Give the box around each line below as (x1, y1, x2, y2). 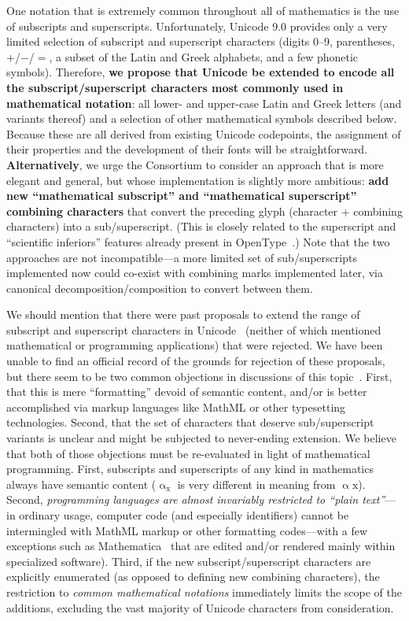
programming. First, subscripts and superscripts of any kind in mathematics (6, 460, 374, 477)
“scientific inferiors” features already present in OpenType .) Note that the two (6, 233, 390, 250)
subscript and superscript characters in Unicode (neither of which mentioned (6, 321, 381, 338)
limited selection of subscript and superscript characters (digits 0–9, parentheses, (6, 33, 396, 50)
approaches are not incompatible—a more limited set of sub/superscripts (6, 249, 357, 265)
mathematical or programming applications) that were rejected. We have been (6, 337, 383, 353)
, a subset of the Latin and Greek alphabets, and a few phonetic (49, 48, 359, 65)
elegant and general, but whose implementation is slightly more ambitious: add (6, 172, 389, 188)
